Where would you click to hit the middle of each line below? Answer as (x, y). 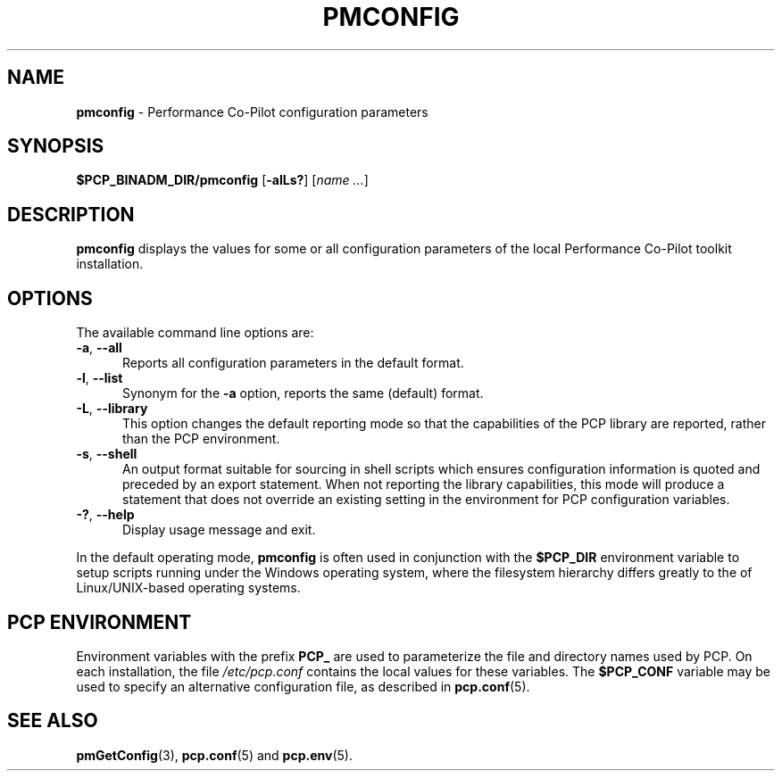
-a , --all (99, 348)
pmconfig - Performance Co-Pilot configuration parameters (252, 112)
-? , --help (105, 515)
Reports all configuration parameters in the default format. (293, 363)
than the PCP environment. (201, 439)
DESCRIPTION (71, 214)
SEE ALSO (53, 721)
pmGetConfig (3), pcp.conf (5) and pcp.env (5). (214, 755)
